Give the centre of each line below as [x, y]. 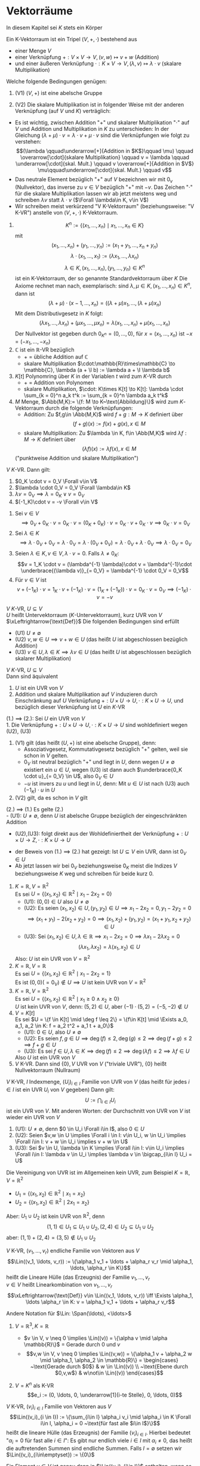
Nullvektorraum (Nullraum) [47, 1070]
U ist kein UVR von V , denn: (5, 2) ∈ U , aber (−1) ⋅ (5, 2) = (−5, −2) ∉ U [101, 1006]
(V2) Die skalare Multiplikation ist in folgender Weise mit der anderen [99, 104]
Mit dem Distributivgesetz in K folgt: [59, 314]
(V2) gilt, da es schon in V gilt [51, 798]
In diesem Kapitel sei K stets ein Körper [54, 28]
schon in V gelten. [46, 755]
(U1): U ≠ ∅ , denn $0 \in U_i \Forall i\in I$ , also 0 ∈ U [79, 1129]
